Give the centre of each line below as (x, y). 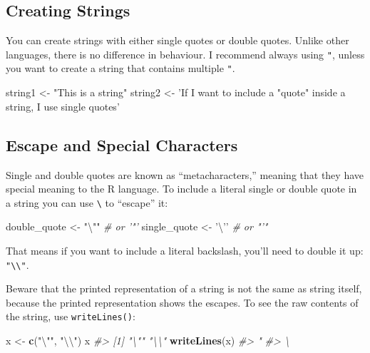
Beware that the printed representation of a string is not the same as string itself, (184, 288)
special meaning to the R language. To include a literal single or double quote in (181, 189)
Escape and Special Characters (122, 144)
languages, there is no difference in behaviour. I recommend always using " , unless (185, 54)
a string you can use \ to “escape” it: (87, 202)
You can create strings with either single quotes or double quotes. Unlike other (178, 40)
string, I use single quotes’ (63, 106)
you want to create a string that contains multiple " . (120, 68)
